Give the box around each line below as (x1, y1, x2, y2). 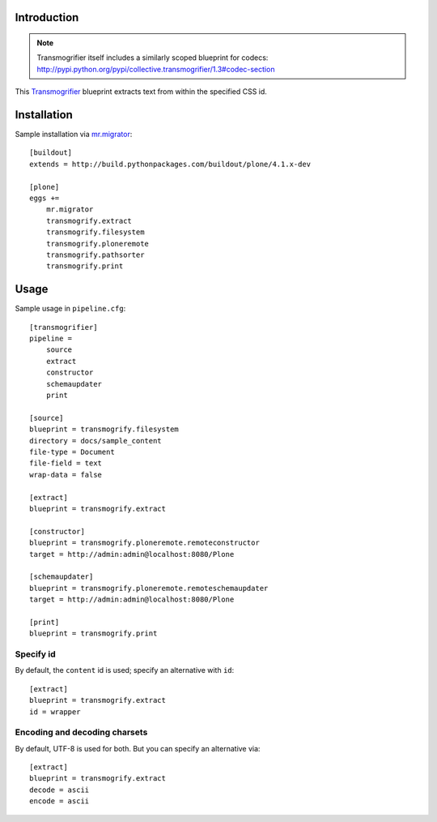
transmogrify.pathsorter (45, 250, 145, 259)
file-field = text (29, 459, 103, 468)
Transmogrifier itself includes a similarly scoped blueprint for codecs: (36, 53, 269, 62)
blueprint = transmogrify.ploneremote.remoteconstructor (29, 538, 261, 547)
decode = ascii (29, 785, 90, 794)
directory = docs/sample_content (29, 436, 162, 445)
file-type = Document (29, 447, 115, 456)
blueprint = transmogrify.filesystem (29, 425, 180, 434)
